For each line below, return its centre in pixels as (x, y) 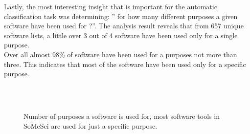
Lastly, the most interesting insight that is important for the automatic (111, 6)
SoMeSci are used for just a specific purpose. (91, 125)
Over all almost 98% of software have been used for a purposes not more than (121, 54)
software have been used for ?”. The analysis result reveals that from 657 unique (124, 26)
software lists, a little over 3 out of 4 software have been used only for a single (121, 35)
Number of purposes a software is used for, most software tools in (122, 116)
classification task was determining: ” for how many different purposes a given (121, 16)
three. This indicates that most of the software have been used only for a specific (125, 64)
